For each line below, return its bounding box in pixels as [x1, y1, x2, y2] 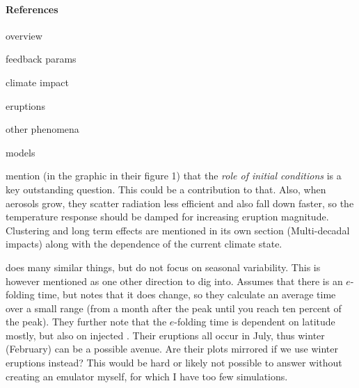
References [6, 1, 58, 16]
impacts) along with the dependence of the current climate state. [6, 236, 282, 251]
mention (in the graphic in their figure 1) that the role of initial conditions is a [6, 168, 342, 183]
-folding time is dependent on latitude [174, 314, 335, 329]
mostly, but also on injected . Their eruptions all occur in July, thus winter [6, 328, 325, 342]
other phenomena [6, 122, 79, 136]
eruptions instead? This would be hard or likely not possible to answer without [6, 355, 342, 370]
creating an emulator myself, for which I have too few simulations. [6, 369, 288, 383]
